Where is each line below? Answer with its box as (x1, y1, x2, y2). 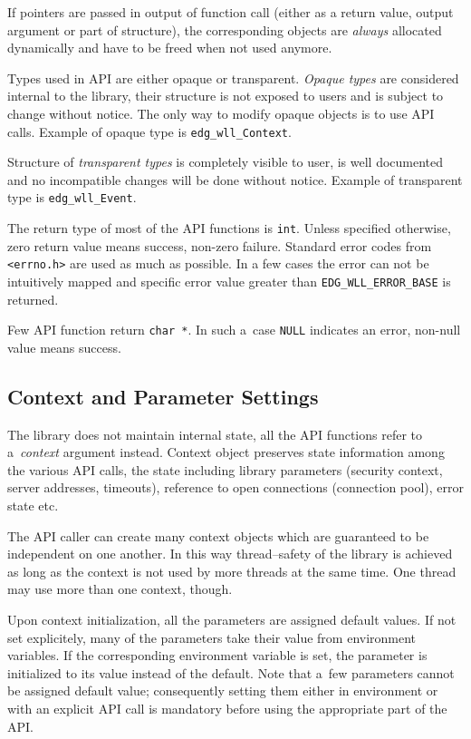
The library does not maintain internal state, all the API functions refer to (7, 424, 422, 443)
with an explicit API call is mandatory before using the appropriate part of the (7, 698, 447, 717)
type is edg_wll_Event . (7, 188, 137, 207)
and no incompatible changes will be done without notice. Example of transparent (7, 170, 463, 189)
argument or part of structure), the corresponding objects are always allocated (7, 20, 442, 39)
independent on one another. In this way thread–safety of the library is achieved (7, 544, 453, 563)
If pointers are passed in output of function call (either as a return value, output (7, 3, 454, 21)
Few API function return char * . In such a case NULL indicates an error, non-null (7, 320, 461, 339)
